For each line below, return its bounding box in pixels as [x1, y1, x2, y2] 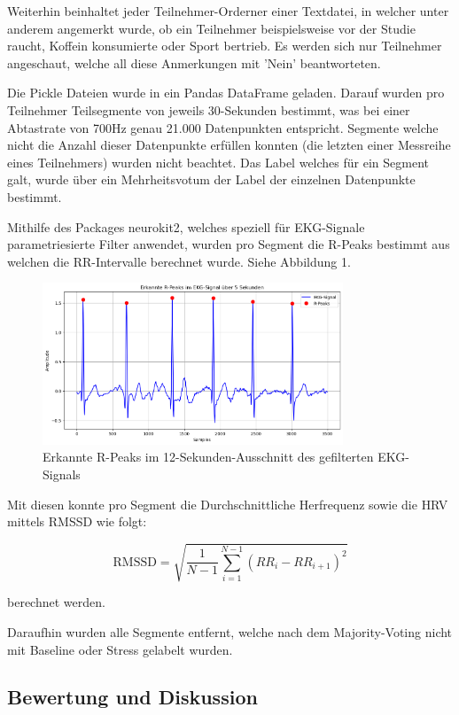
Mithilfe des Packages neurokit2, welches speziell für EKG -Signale [7, 217, 365, 236]
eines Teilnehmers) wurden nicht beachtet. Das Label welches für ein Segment [7, 152, 429, 171]
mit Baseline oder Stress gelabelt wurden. [7, 640, 233, 658]
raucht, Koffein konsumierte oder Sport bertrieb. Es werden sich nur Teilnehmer [7, 36, 442, 55]
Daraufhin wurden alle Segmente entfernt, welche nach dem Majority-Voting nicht [7, 622, 453, 641]
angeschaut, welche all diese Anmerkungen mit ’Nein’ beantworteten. [7, 53, 381, 72]
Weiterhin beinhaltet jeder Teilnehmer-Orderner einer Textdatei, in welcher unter [7, 2, 449, 19]
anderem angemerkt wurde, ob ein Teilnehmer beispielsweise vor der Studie [7, 19, 416, 37]
